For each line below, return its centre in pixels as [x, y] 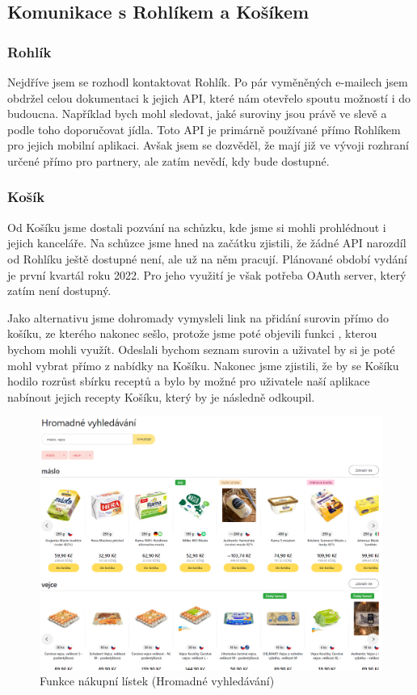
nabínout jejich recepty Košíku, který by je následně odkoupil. [161, 396]
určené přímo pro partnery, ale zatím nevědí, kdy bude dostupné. [168, 160]
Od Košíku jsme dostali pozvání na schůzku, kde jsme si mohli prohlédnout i [197, 227]
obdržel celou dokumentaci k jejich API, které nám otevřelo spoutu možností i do [209, 97]
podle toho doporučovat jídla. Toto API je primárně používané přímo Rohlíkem [204, 129]
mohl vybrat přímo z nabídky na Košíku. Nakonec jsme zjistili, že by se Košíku [203, 365]
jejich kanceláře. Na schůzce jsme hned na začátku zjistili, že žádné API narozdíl [207, 243]
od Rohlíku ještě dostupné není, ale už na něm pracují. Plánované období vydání [207, 258]
